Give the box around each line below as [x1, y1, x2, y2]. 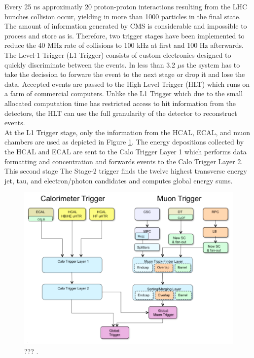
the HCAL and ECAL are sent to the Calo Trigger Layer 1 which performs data [4, 146, 247, 156]
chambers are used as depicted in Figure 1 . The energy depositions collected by [4, 137, 244, 147]
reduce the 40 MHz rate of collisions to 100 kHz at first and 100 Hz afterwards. [4, 40, 244, 50]
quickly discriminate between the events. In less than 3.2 [4, 59, 176, 70]
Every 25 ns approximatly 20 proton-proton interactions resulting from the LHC [4, 1, 248, 11]
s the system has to [181, 59, 240, 70]
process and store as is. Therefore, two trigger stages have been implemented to [4, 30, 245, 40]
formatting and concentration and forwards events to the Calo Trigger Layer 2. [4, 156, 243, 166]
